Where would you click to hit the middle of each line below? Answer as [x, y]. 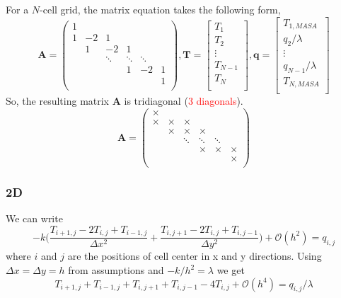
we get [231, 270]
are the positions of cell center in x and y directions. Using [195, 256]
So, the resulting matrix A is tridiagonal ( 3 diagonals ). [125, 101]
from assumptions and [116, 270]
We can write [34, 218]
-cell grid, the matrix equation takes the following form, [160, 9]
